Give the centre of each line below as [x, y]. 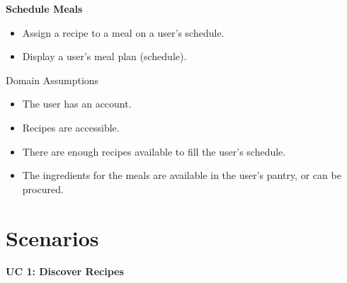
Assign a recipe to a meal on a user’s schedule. [123, 32]
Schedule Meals [44, 8]
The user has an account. [77, 104]
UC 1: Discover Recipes [65, 271]
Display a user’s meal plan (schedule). [104, 56]
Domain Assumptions [52, 80]
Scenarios [52, 237]
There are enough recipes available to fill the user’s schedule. [154, 151]
